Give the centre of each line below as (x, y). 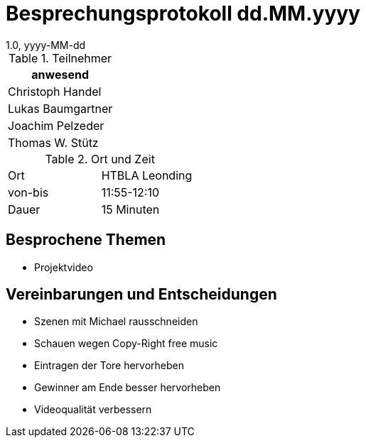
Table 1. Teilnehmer (60, 58)
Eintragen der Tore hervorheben (109, 366)
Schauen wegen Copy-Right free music (126, 344)
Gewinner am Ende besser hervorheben (128, 388)
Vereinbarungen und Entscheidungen (141, 295)
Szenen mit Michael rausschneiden (116, 322)
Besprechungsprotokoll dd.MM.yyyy (183, 13)
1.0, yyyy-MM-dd (46, 45)
